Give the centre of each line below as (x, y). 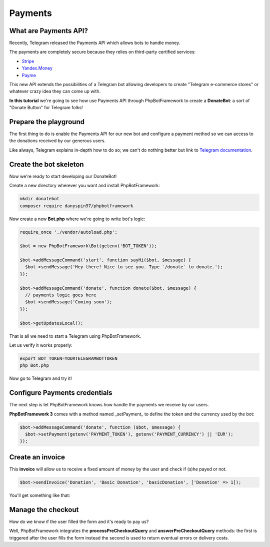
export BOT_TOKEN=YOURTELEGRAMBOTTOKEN (68, 358)
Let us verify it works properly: (41, 345)
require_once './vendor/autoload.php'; (68, 232)
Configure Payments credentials (61, 393)
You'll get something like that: (40, 495)
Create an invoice (37, 457)
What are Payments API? (49, 31)
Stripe (28, 61)
